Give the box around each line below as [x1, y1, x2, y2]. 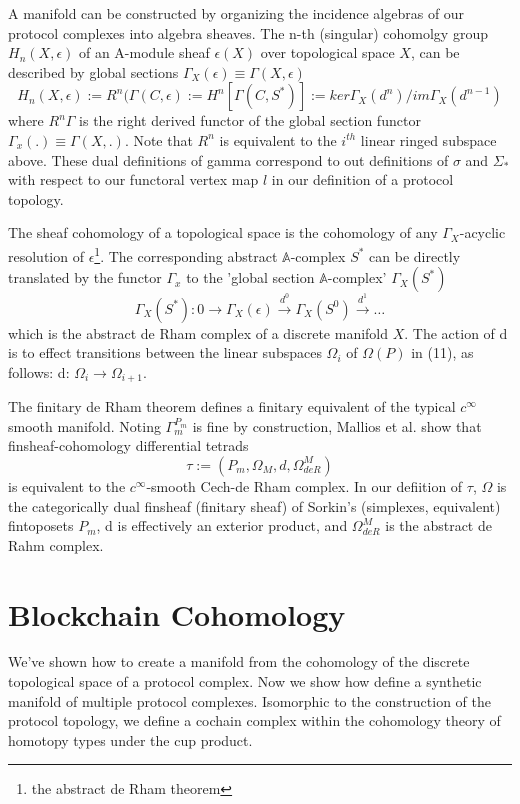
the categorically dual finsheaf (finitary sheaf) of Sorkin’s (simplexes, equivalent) [8, 495, 501, 516]
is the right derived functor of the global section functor [79, 110, 421, 131]
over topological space [260, 42, 395, 63]
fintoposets [8, 515, 74, 536]
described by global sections [8, 61, 179, 82]
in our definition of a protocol [271, 169, 454, 190]
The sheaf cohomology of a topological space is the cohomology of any [8, 222, 438, 243]
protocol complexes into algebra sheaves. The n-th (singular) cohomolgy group [8, 22, 488, 43]
